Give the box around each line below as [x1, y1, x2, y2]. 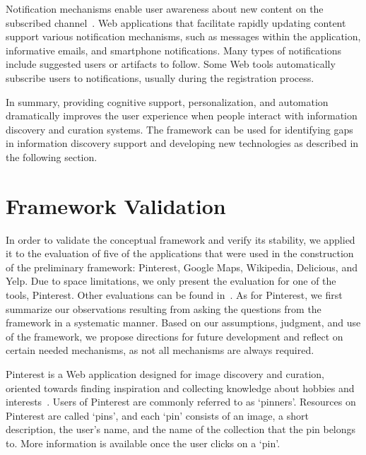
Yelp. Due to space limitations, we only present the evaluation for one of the [6, 273, 336, 288]
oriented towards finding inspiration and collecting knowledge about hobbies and [6, 380, 355, 395]
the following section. [6, 149, 98, 164]
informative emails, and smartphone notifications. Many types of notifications [6, 42, 341, 57]
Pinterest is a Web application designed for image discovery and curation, [6, 367, 325, 381]
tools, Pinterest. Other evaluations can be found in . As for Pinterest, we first [6, 288, 343, 302]
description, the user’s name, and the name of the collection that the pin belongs [6, 422, 356, 437]
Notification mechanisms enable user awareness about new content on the [6, 1, 324, 16]
